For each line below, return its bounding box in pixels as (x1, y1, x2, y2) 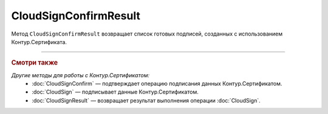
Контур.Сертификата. (11, 38, 67, 45)
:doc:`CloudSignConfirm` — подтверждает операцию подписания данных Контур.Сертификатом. (32, 80, 282, 87)
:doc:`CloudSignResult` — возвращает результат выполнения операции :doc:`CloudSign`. (32, 97, 261, 104)
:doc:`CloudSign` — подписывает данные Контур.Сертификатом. (32, 88, 199, 96)
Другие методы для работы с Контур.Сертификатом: (11, 71, 150, 78)
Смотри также (11, 59, 58, 67)
